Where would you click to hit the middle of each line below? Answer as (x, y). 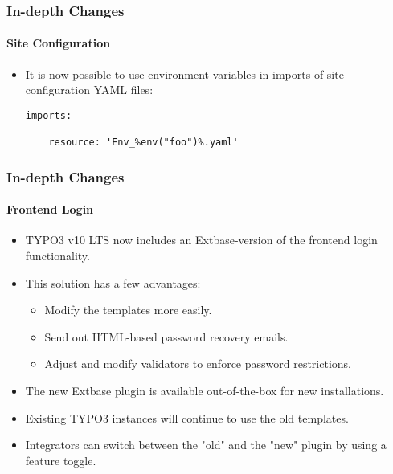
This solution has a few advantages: (113, 282)
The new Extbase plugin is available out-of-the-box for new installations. (205, 390)
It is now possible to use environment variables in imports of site (184, 74)
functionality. (57, 256)
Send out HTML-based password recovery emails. (166, 336)
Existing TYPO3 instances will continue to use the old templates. (187, 417)
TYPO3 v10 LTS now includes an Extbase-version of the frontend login (201, 240)
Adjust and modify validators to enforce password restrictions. (198, 364)
